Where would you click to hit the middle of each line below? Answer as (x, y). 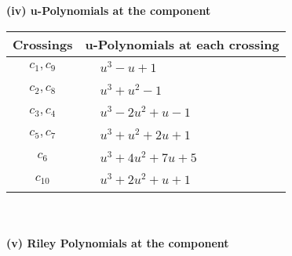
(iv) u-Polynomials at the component (109, 10)
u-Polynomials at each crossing (182, 44)
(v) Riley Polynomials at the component (118, 242)
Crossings (43, 44)
